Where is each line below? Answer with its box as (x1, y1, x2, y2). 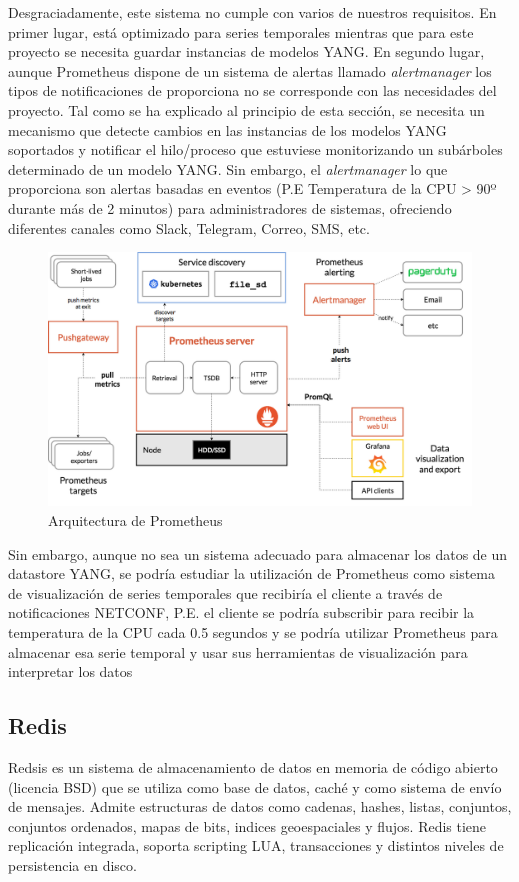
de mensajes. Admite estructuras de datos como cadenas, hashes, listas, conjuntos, (8, 796, 512, 817)
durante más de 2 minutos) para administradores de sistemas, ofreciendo (8, 197, 452, 218)
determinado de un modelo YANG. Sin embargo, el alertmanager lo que (8, 158, 448, 179)
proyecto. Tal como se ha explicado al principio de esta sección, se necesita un (8, 99, 485, 120)
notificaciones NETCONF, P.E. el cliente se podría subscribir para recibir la (8, 602, 475, 623)
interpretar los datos (8, 661, 133, 682)
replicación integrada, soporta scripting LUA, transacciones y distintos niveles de (8, 835, 504, 856)
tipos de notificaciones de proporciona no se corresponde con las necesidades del (8, 80, 497, 101)
